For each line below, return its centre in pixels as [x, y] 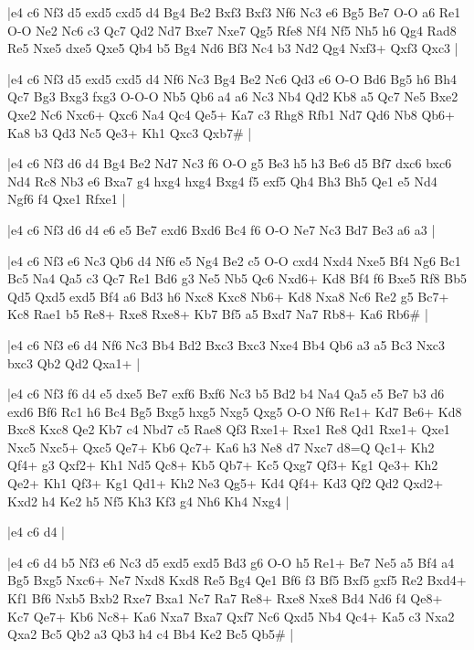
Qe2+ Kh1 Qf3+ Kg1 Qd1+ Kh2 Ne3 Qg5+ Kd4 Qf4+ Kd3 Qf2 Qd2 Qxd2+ [226, 483]
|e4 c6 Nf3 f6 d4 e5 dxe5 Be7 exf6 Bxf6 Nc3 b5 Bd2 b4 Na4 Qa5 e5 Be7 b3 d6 [226, 394]
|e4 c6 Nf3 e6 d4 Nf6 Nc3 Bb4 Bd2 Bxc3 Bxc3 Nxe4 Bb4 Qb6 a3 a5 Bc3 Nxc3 [226, 344]
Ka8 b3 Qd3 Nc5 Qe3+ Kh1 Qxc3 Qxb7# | [130, 132]
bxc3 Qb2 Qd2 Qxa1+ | [74, 362]
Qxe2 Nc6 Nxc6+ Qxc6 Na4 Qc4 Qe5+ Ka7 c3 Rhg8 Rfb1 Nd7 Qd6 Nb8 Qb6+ [231, 114]
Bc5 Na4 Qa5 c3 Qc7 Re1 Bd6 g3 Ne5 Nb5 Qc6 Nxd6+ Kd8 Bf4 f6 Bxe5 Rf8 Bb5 [237, 278]
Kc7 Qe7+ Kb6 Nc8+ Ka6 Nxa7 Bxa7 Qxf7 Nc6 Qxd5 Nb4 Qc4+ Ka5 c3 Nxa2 [231, 616]
